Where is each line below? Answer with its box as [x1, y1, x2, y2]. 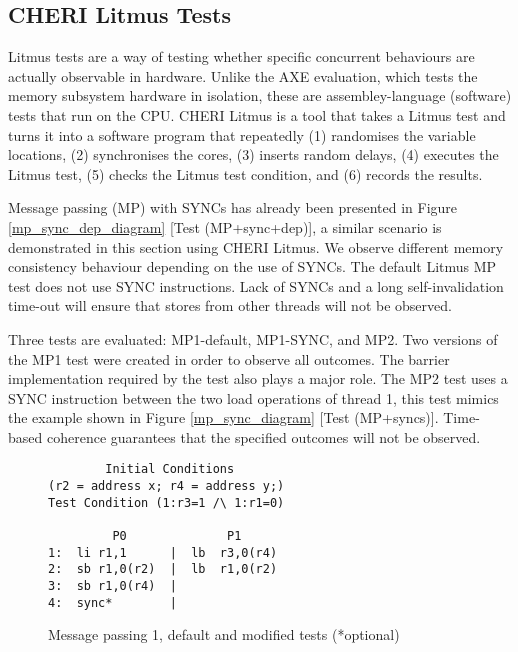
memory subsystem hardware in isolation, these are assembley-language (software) [8, 85, 512, 106]
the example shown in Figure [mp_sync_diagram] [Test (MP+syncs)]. [8, 407, 439, 428]
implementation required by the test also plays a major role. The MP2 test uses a [8, 368, 508, 389]
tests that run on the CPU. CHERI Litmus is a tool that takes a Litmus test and [8, 104, 506, 125]
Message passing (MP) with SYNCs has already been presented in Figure [8, 197, 458, 218]
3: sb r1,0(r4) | [48, 579, 177, 594]
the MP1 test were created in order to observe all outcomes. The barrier [8, 348, 450, 369]
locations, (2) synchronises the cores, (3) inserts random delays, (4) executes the [8, 144, 499, 165]
